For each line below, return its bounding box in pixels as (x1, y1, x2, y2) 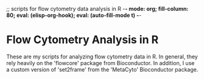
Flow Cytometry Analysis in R (6, 33, 159, 47)
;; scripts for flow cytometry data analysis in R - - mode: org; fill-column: (6, 5, 189, 12)
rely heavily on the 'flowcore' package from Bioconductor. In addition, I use (6, 59, 195, 66)
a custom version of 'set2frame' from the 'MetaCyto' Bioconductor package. (6, 66, 199, 73)
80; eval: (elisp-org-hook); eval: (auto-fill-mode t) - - (6, 12, 142, 19)
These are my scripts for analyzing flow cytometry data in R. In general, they (6, 53, 198, 60)
